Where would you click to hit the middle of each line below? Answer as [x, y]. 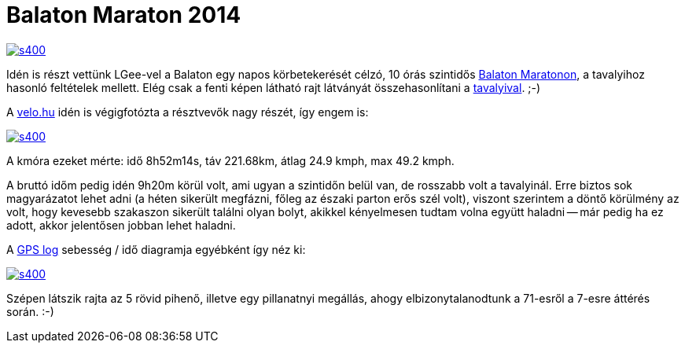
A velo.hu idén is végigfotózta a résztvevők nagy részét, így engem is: [188, 112]
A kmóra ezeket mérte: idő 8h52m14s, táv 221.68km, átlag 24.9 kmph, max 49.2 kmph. [230, 160]
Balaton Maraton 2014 [124, 15]
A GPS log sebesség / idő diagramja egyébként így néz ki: [156, 249]
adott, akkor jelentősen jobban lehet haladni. [121, 225]
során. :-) [30, 311]
